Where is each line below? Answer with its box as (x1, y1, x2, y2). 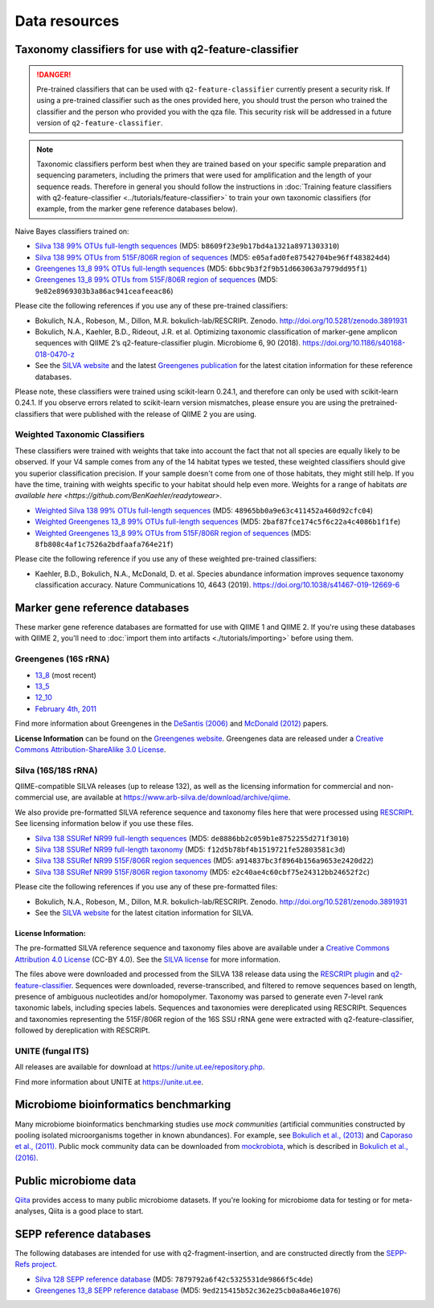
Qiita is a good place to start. (48, 1206, 144, 1216)
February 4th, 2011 (35, 704, 96, 713)
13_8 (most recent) (35, 670, 96, 680)
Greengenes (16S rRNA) (14, 653, 110, 664)
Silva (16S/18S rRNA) (14, 764, 98, 775)
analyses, (14, 1206, 47, 1216)
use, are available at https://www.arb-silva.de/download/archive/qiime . (55, 792, 291, 803)
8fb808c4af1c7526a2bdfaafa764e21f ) (35, 539, 174, 549)
